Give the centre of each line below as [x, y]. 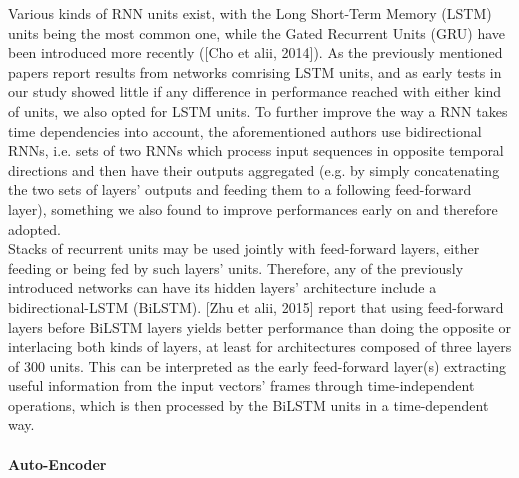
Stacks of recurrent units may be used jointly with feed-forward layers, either [244, 248]
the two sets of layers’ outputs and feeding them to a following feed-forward [240, 189]
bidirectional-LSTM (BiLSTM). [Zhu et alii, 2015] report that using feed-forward [256, 306]
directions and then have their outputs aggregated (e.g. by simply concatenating [254, 169]
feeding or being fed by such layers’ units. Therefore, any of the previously [236, 267]
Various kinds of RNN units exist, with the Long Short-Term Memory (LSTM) [250, 13]
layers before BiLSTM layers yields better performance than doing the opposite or [260, 326]
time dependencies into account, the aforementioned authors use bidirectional [245, 130]
